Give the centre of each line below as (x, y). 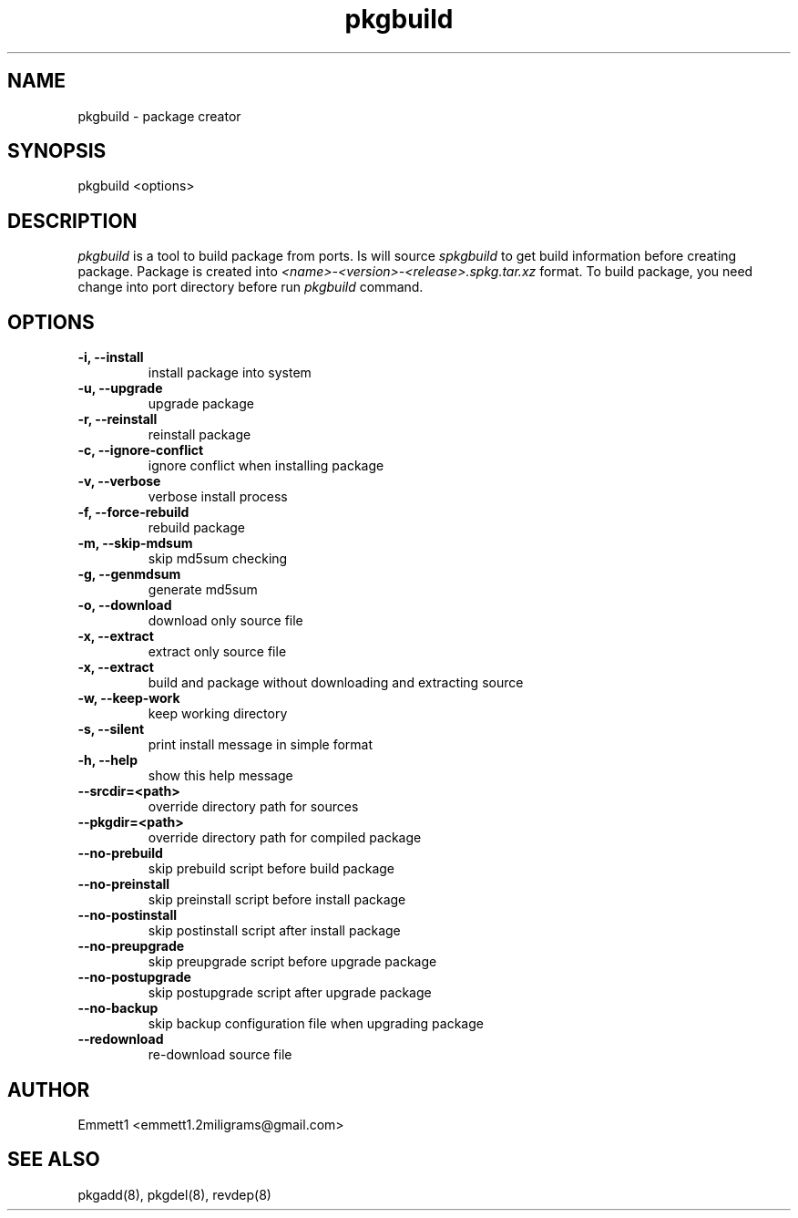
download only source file (225, 621)
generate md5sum (203, 590)
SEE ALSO (54, 1160)
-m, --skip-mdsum (135, 543)
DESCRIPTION (72, 221)
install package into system (230, 373)
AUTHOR (49, 1089)
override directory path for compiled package (285, 838)
